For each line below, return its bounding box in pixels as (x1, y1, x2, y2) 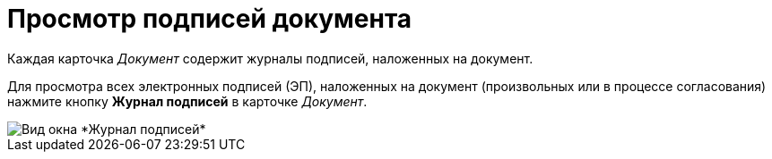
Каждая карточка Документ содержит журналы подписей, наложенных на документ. (7, 50, 533, 66)
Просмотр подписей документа (7, 4, 412, 34)
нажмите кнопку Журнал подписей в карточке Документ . (7, 93, 368, 109)
